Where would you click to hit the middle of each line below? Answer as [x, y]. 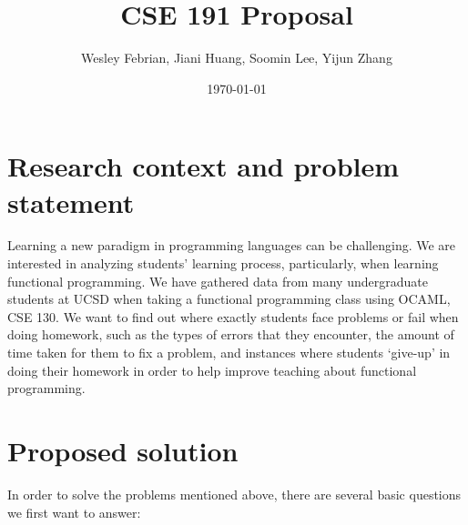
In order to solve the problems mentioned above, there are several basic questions [234, 494]
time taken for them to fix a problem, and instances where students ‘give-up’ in [229, 352]
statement [71, 202]
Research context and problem [203, 166]
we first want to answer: [74, 512]
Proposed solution [123, 450]
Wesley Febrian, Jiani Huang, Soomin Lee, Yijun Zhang [237, 58]
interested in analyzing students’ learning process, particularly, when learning [223, 263]
